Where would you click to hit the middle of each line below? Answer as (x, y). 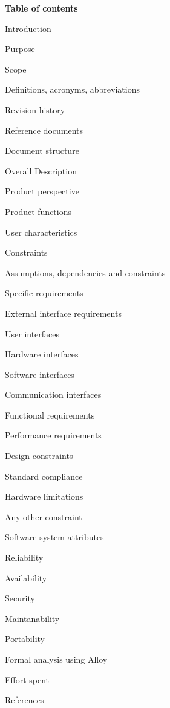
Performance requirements (53, 435)
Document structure (42, 151)
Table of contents (41, 8)
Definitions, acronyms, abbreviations (72, 89)
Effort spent (27, 679)
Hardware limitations (44, 496)
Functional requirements (50, 415)
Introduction (28, 28)
